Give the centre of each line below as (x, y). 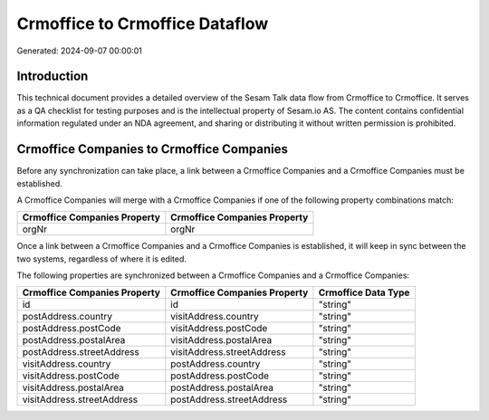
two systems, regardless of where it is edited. (102, 259)
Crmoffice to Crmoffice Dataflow (143, 24)
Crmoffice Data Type (364, 292)
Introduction (53, 76)
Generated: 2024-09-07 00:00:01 (79, 51)
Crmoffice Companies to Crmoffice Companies (153, 149)
